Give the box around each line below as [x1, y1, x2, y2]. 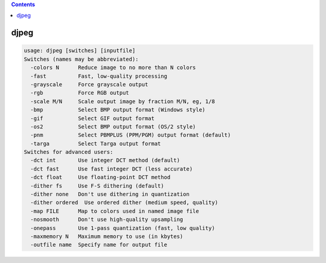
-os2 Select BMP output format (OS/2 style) [30, 123, 196, 130]
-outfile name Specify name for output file [30, 241, 167, 249]
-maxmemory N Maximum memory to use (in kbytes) [30, 233, 184, 239]
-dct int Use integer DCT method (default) [30, 157, 181, 164]
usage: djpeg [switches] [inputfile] [24, 47, 136, 54]
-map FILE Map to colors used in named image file [30, 208, 199, 214]
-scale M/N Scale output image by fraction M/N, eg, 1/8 [30, 98, 216, 105]
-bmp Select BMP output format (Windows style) [30, 106, 206, 113]
